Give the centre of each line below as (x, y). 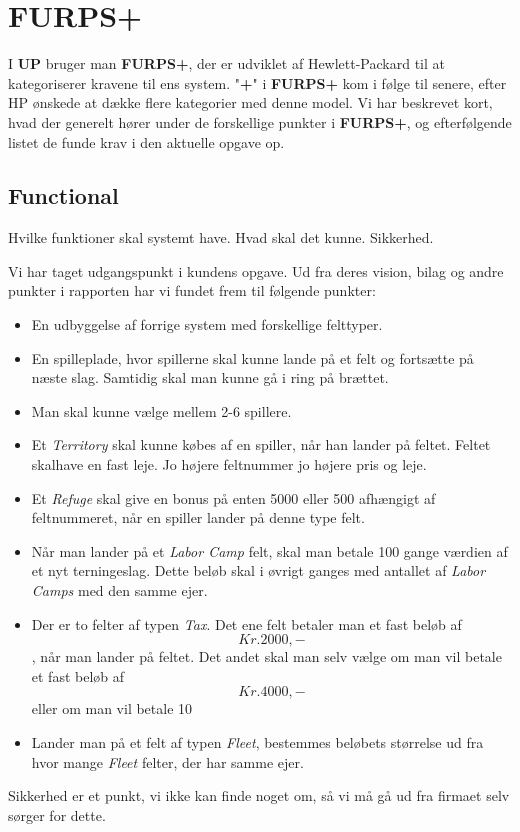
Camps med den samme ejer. (119, 590)
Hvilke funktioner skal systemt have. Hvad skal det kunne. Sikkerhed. (221, 237)
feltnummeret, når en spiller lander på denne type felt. (198, 517)
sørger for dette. (57, 814)
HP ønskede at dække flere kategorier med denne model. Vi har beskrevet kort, (250, 102)
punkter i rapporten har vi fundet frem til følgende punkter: (192, 290)
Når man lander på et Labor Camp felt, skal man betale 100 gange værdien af (269, 550)
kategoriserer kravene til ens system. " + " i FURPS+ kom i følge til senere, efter (257, 82)
